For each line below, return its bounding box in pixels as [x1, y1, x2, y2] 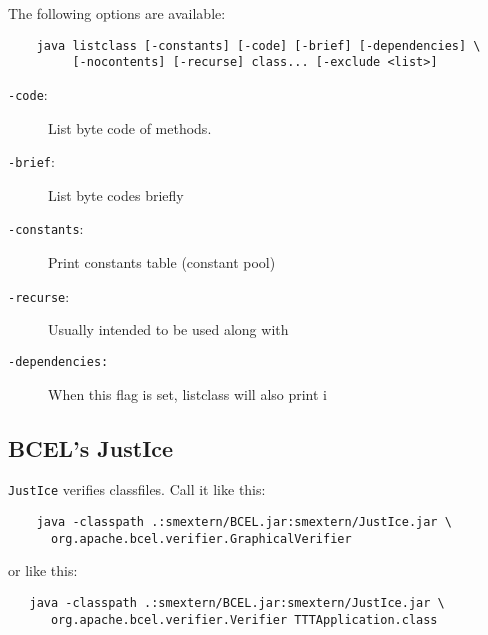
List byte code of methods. [48, 117, 212, 138]
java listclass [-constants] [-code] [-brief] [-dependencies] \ [36, 38, 481, 53]
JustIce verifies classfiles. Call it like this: [8, 479, 266, 500]
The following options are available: [8, 3, 226, 23]
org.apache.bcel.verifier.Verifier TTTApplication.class [50, 612, 438, 627]
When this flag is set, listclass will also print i [48, 383, 328, 404]
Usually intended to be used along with [48, 319, 289, 340]
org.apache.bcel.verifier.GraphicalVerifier [50, 531, 352, 546]
